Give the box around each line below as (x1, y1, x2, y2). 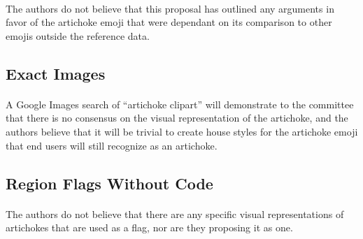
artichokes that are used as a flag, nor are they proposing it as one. (6, 220, 293, 235)
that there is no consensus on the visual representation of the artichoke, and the (6, 110, 348, 125)
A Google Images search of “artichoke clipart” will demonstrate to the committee (6, 96, 354, 111)
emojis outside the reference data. (6, 28, 150, 43)
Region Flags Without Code (6, 172, 213, 194)
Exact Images (6, 62, 106, 84)
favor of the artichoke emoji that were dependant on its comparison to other (6, 15, 332, 29)
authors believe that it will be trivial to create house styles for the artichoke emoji (6, 124, 358, 138)
